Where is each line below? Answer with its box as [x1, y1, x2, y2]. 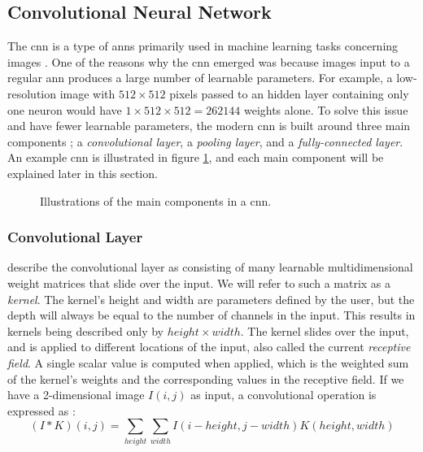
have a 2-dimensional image [7, 386, 145, 403]
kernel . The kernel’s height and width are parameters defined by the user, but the [7, 290, 415, 307]
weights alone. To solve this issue [243, 101, 408, 118]
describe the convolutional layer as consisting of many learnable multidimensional [7, 259, 413, 276]
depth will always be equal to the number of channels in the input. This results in [7, 306, 416, 324]
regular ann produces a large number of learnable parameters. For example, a [7, 69, 393, 86]
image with [59, 85, 116, 102]
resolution [7, 85, 57, 102]
